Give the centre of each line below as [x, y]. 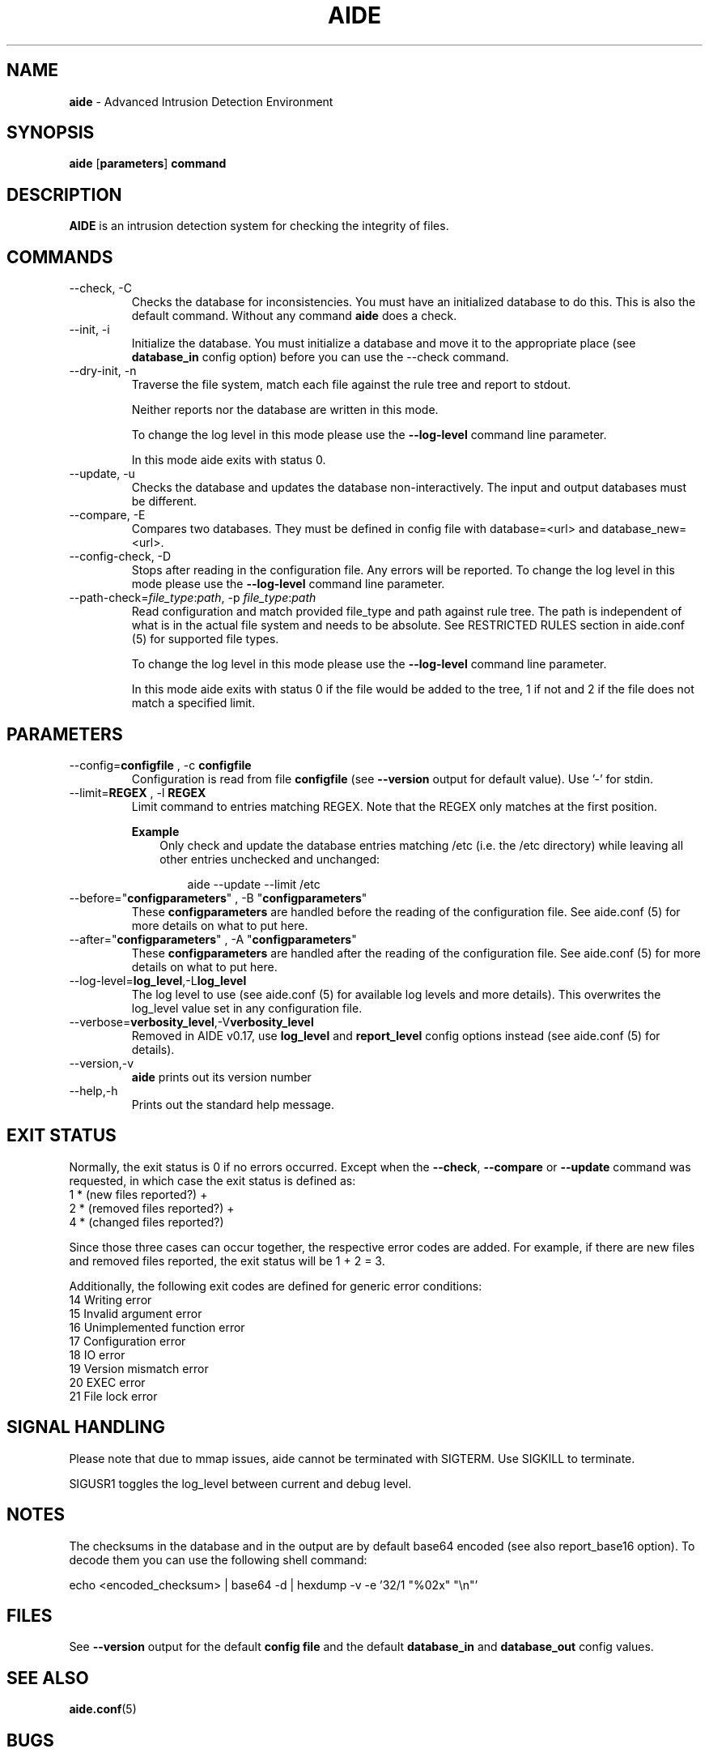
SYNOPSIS [51, 133]
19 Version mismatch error [139, 1368]
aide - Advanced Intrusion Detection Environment [201, 101]
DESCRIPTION [64, 194]
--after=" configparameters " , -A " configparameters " [213, 939]
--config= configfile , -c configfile [160, 765]
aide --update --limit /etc [254, 884]
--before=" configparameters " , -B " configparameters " [218, 898]
